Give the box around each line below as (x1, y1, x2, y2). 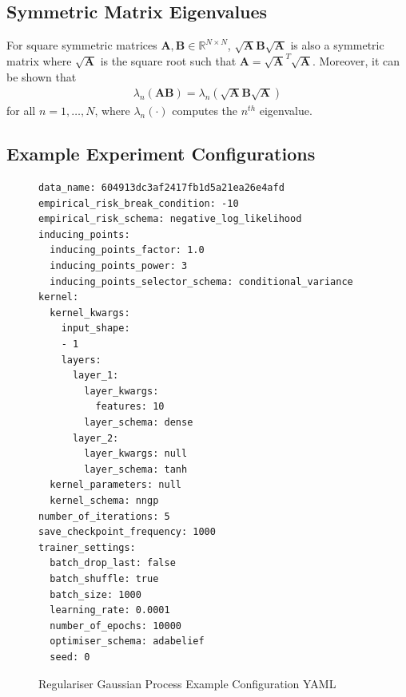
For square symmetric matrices (6, 37, 157, 53)
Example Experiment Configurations (6, 141, 316, 166)
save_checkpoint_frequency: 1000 (38, 526, 216, 538)
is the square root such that (100, 53, 237, 69)
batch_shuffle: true (50, 572, 159, 584)
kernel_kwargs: (50, 307, 130, 319)
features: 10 (95, 401, 165, 413)
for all (6, 102, 36, 119)
